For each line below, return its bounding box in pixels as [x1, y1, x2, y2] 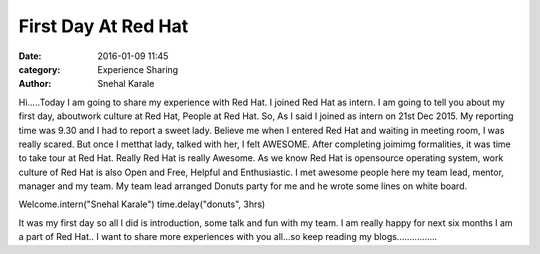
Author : [18, 78, 52, 90]
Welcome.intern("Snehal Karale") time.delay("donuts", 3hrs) [18, 198, 266, 210]
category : [18, 63, 61, 75]
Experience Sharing [97, 63, 179, 75]
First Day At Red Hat [18, 15, 189, 37]
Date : [18, 50, 42, 62]
